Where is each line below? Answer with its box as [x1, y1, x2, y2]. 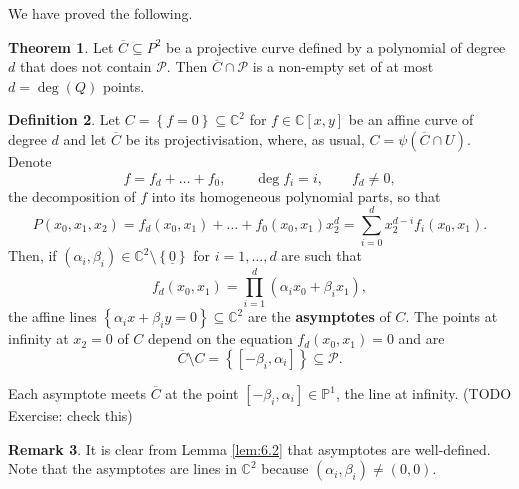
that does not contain [19, 56, 152, 77]
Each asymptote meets [8, 383, 146, 403]
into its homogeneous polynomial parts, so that [151, 185, 441, 206]
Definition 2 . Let [8, 109, 121, 130]
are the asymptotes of [247, 306, 391, 327]
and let [63, 128, 107, 149]
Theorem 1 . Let [8, 36, 114, 57]
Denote [8, 150, 52, 171]
